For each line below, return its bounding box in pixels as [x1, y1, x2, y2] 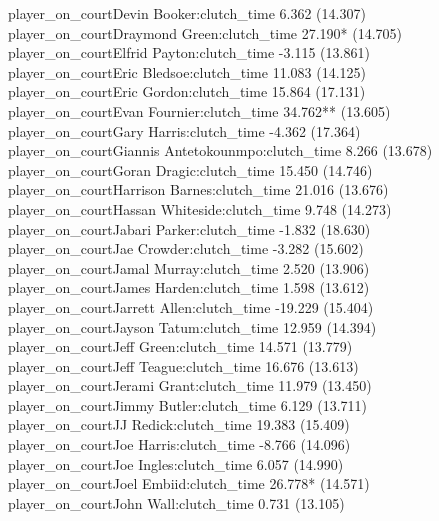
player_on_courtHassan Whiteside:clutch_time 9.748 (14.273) [8, 198, 392, 219]
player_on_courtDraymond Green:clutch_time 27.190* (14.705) [8, 22, 403, 43]
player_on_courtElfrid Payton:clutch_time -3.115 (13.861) [8, 42, 370, 63]
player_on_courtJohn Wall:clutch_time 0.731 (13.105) [8, 492, 345, 513]
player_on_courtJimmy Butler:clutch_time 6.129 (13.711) [8, 394, 368, 415]
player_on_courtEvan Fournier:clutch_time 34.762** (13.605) [8, 100, 391, 121]
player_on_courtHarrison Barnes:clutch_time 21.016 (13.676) [8, 179, 389, 200]
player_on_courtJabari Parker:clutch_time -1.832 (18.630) [8, 218, 371, 239]
